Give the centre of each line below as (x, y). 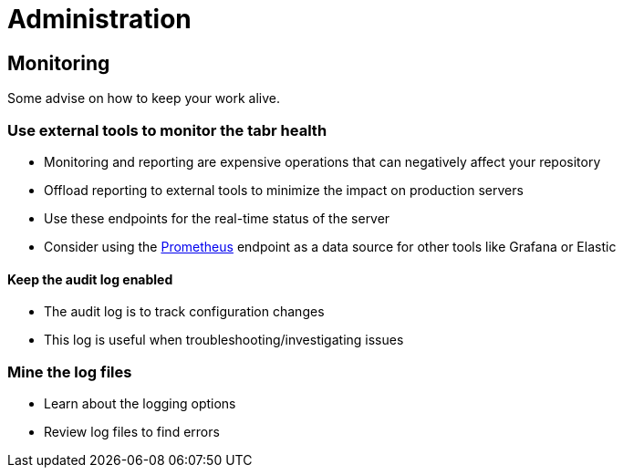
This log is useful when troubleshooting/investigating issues (224, 340)
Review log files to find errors (132, 431)
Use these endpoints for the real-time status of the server (217, 218)
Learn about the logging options (140, 403)
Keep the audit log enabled (90, 279)
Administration (99, 19)
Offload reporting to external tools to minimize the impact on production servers (284, 190)
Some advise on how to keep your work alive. (144, 98)
